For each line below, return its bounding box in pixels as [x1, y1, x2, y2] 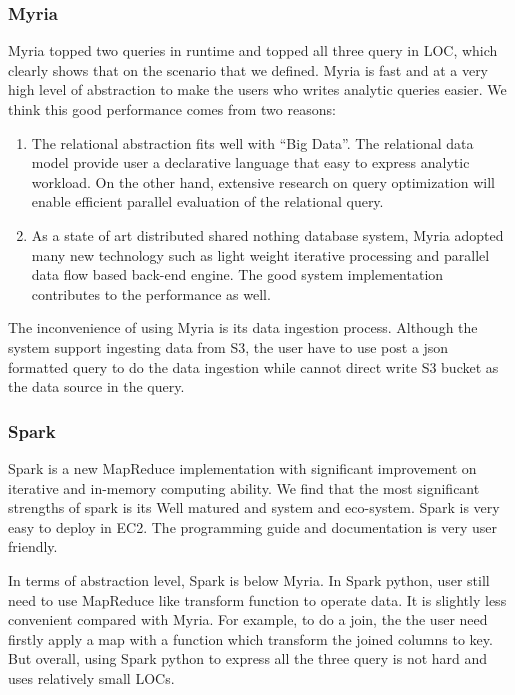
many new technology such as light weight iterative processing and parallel [31, 244, 490, 265]
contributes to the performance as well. [31, 283, 271, 304]
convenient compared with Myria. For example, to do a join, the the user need [8, 609, 488, 630]
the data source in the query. [8, 376, 185, 397]
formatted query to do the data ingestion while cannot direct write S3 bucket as [8, 356, 499, 377]
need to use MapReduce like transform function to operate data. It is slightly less [8, 589, 507, 610]
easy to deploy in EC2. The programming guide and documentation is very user [8, 516, 498, 537]
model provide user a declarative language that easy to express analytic [31, 152, 470, 173]
